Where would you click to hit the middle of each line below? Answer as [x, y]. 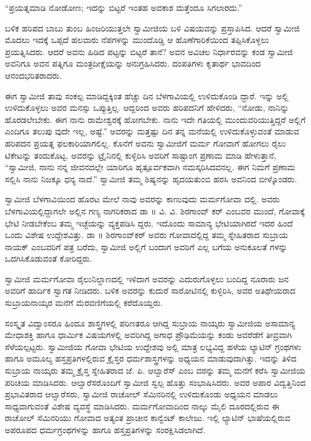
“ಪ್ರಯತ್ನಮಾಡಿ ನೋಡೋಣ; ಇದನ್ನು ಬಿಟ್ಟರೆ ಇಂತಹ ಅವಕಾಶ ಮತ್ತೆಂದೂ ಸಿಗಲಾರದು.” [124, 7]
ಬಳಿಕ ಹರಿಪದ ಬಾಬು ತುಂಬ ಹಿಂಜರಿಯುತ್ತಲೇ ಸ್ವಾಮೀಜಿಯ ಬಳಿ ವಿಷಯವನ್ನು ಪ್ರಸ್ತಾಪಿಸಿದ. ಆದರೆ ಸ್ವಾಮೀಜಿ [152, 28]
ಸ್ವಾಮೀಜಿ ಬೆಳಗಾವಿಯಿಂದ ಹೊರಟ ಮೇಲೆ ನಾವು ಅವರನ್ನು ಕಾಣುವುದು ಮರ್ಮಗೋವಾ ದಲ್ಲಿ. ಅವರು [142, 199]
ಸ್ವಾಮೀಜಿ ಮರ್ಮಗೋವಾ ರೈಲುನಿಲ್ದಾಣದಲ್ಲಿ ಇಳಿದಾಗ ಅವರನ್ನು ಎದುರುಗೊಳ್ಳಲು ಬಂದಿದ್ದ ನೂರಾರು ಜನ [147, 278]
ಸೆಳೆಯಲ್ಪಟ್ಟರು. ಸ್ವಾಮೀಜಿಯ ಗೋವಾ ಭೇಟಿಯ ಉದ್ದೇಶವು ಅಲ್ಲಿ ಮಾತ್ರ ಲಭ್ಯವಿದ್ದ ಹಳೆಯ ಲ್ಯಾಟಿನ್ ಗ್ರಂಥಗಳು [153, 346]
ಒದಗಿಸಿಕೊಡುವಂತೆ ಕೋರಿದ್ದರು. [48, 258]
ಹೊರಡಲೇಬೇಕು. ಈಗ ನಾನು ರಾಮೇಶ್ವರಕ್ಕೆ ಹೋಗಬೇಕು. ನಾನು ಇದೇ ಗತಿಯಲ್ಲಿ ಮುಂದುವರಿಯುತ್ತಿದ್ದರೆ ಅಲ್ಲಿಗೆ [155, 119]
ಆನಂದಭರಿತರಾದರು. [33, 75]
